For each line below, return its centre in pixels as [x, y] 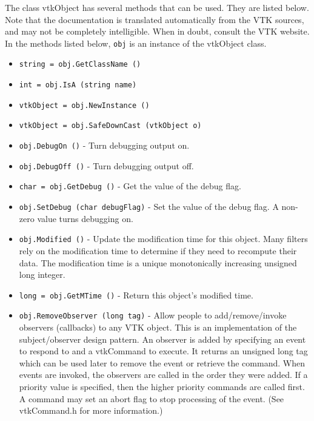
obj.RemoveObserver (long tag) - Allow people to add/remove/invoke [153, 315]
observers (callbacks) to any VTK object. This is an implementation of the [158, 327]
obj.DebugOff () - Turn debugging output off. [106, 165]
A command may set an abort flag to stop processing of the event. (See [152, 398]
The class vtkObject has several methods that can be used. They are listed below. [157, 7]
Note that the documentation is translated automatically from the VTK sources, [155, 19]
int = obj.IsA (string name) [78, 85]
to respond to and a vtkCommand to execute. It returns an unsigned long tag [163, 351]
